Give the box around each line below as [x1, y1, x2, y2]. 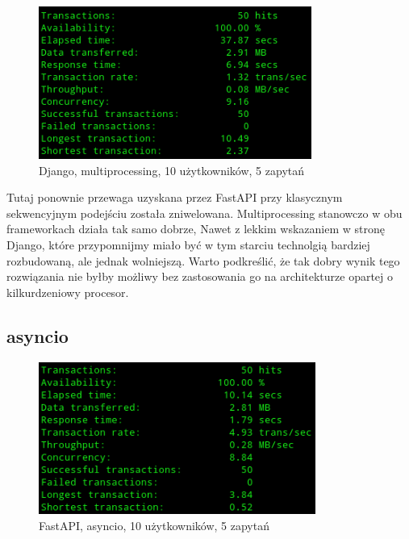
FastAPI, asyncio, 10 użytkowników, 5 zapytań [39, 517, 269, 534]
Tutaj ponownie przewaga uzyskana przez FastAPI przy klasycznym [6, 189, 343, 206]
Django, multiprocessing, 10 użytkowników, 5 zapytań [39, 161, 305, 178]
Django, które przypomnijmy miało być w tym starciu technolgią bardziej [6, 236, 370, 253]
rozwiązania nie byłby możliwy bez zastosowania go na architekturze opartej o [6, 268, 394, 285]
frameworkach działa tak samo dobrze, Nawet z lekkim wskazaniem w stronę [6, 220, 385, 237]
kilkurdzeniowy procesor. [6, 283, 129, 300]
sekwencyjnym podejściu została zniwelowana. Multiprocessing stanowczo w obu [6, 204, 403, 221]
